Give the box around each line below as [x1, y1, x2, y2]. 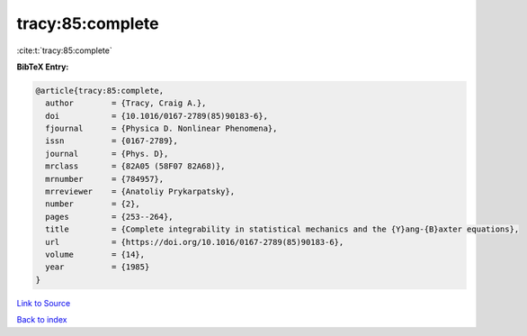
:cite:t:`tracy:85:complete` [16, 45, 112, 56]
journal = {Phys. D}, [45, 149, 169, 159]
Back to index [16, 314, 67, 325]
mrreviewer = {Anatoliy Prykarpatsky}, [45, 186, 236, 197]
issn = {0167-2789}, [45, 136, 179, 146]
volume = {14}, [45, 250, 146, 259]
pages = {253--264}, [45, 212, 174, 222]
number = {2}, [45, 199, 141, 209]
